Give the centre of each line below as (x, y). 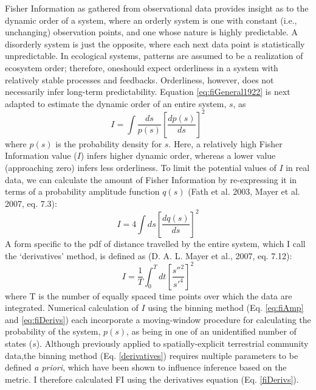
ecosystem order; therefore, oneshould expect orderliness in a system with (142, 67)
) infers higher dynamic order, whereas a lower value (178, 155)
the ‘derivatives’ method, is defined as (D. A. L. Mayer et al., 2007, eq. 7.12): (149, 255)
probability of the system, (53, 331)
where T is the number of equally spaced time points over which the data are (149, 295)
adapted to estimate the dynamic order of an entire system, (116, 103)
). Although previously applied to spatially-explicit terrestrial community (172, 343)
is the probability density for (109, 143)
